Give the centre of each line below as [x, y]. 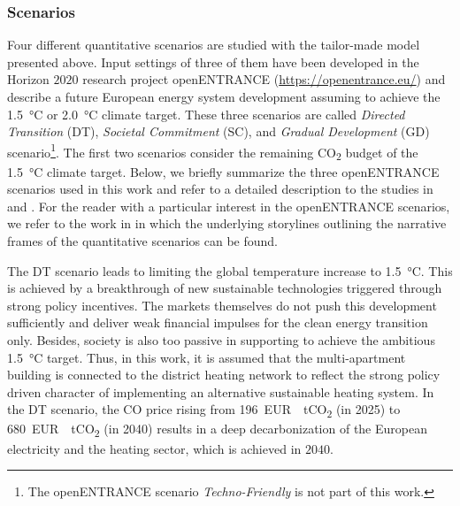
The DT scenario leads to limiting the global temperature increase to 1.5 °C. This [230, 270]
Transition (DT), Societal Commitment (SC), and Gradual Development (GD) [218, 131]
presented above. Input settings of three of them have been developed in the [213, 61]
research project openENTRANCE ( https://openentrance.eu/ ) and [264, 79]
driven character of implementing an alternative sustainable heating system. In [221, 391]
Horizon [28, 79]
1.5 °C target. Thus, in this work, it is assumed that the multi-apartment [207, 357]
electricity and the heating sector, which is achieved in [154, 448]
